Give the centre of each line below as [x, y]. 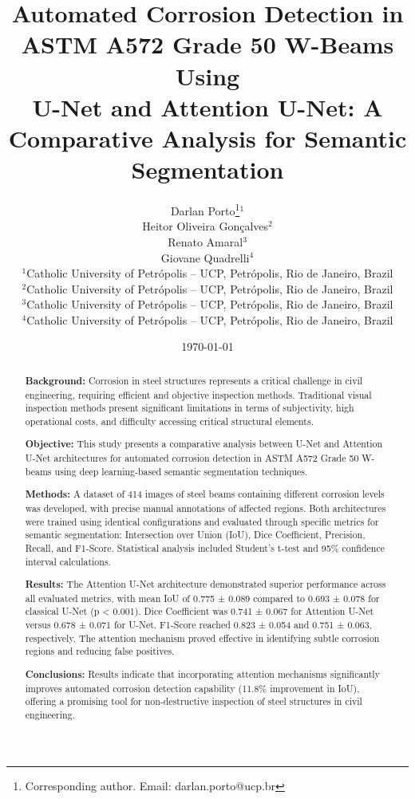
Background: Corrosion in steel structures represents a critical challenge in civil [194, 380]
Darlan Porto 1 [205, 209]
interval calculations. [68, 561]
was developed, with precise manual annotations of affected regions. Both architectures [206, 508]
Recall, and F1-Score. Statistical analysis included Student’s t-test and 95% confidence [205, 547]
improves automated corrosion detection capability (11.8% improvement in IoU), [192, 688]
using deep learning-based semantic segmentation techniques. [181, 471]
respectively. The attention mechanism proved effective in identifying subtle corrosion [202, 638]
